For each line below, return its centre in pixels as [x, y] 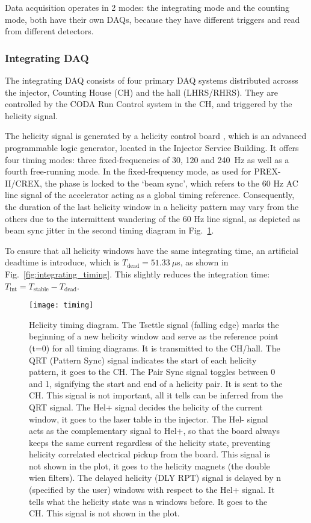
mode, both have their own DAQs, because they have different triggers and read [152, 19]
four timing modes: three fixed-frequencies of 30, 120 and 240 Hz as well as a [147, 159]
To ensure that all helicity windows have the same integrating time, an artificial [152, 250]
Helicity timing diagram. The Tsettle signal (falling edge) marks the [154, 324]
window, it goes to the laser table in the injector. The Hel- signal [149, 419]
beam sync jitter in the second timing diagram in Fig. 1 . [109, 230]
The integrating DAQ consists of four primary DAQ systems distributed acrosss [152, 80]
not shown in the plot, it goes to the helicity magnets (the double [149, 466]
